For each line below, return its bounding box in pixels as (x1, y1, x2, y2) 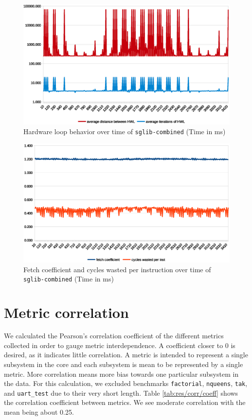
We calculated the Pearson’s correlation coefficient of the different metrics (4, 331, 224, 341)
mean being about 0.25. (4, 407, 74, 417)
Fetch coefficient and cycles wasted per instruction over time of (23, 264, 211, 274)
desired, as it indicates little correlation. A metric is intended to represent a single (4, 350, 248, 360)
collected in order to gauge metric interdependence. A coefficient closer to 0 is (4, 340, 235, 350)
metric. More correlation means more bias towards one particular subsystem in (4, 368, 239, 379)
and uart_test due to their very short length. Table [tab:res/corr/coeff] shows (4, 387, 238, 398)
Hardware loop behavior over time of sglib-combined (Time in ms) (23, 126, 226, 137)
